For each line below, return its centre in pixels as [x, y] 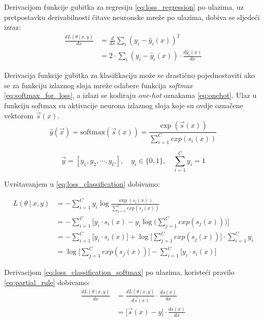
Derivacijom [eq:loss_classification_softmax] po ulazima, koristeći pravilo [119, 272]
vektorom [19, 115]
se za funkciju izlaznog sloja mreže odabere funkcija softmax [98, 85]
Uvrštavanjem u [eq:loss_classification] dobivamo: [82, 184]
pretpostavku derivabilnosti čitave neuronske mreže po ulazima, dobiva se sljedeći [132, 17]
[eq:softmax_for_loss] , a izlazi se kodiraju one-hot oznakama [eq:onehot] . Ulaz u [130, 95]
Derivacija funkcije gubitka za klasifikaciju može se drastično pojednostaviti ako [130, 75]
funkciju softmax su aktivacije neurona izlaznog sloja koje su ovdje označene [124, 105]
